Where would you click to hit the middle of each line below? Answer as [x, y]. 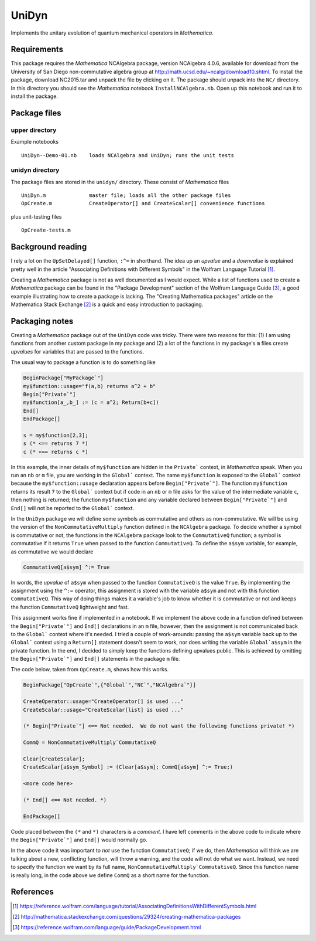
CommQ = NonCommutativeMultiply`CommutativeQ [90, 743]
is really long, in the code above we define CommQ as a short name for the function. [110, 875]
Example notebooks [35, 142]
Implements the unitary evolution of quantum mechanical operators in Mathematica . [112, 33]
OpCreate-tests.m [46, 230]
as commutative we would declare [52, 552]
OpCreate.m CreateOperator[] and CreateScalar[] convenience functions [143, 203]
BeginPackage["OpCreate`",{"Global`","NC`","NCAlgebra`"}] [109, 685]
